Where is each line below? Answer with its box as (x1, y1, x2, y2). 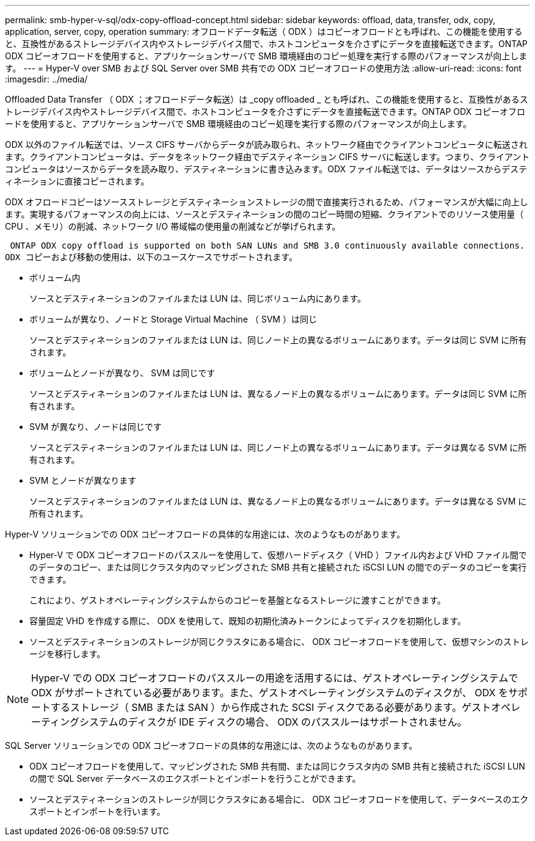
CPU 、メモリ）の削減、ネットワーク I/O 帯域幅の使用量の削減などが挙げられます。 (5, 221, 341, 231)
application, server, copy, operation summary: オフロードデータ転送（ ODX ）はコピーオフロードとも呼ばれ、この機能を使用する (5, 26, 523, 37)
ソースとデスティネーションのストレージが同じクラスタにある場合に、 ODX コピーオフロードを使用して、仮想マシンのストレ (29, 636, 529, 647)
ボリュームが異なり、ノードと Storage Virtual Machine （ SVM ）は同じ (29, 314, 317, 324)
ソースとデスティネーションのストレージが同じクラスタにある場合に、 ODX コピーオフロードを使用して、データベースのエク (29, 794, 529, 804)
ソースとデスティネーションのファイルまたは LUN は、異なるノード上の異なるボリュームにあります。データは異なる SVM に (29, 496, 527, 506)
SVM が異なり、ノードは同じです (29, 421, 162, 432)
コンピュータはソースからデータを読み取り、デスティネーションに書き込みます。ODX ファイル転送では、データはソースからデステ (5, 164, 528, 174)
